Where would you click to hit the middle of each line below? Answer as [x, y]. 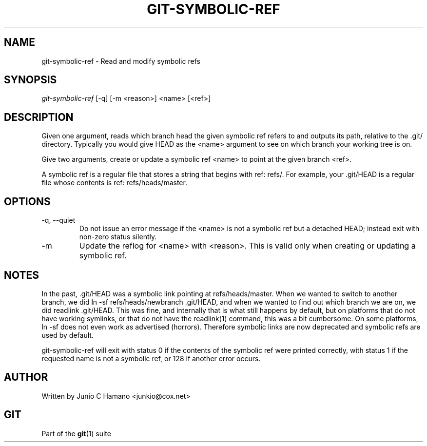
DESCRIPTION [39, 117]
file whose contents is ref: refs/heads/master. [114, 183]
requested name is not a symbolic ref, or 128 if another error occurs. [151, 358]
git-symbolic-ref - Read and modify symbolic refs [121, 61]
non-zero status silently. [118, 237]
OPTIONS [27, 201]
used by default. [68, 335]
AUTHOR [26, 377]
